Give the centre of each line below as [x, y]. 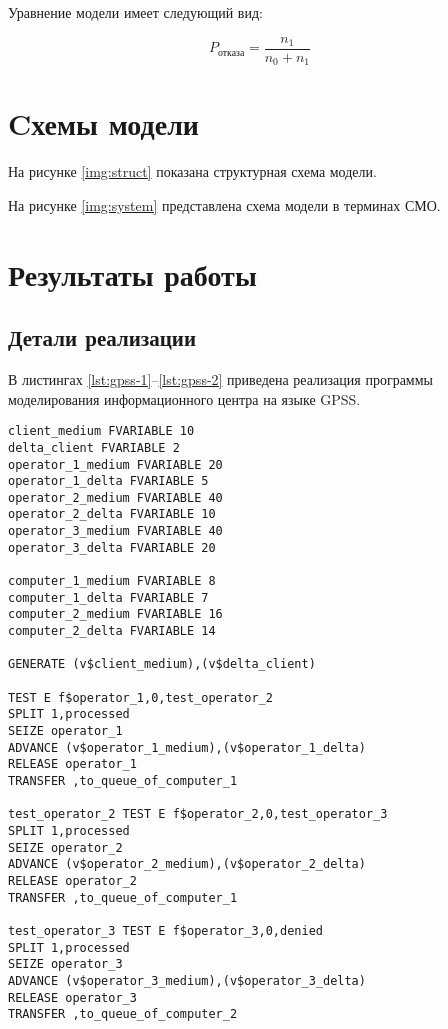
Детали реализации [102, 337]
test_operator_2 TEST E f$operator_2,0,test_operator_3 [198, 814]
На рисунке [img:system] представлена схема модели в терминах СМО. [224, 204]
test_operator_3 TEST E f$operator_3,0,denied [165, 930]
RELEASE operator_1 [72, 764]
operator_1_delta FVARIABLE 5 [108, 481]
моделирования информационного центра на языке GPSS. [184, 398]
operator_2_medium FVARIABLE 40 [115, 497]
